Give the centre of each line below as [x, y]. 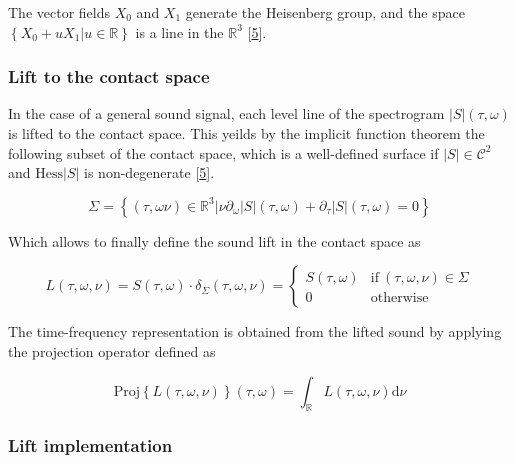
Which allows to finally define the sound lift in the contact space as [214, 240]
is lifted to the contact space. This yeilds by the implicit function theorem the [246, 133]
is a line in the [179, 31]
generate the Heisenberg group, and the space [325, 12]
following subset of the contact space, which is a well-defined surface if [223, 152]
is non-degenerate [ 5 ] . [149, 172]
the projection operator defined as [112, 350]
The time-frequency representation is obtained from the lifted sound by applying [255, 331]
